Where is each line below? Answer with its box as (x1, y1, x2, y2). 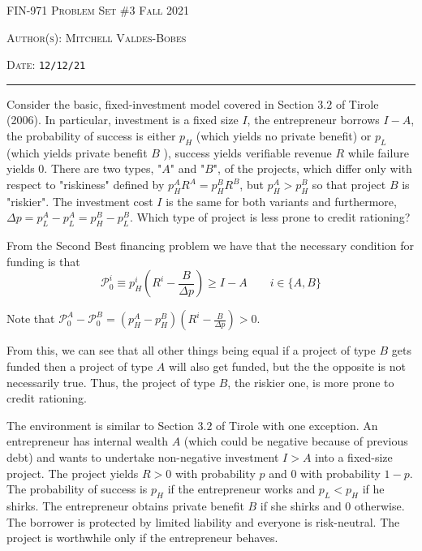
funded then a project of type (6, 357, 153, 374)
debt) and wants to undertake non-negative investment (6, 448, 279, 465)
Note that (6, 310, 55, 327)
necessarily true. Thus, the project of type (6, 373, 216, 390)
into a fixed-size (315, 448, 393, 465)
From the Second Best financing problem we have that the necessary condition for (6, 237, 415, 254)
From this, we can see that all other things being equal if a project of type (6, 342, 376, 359)
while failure (347, 144, 409, 161)
